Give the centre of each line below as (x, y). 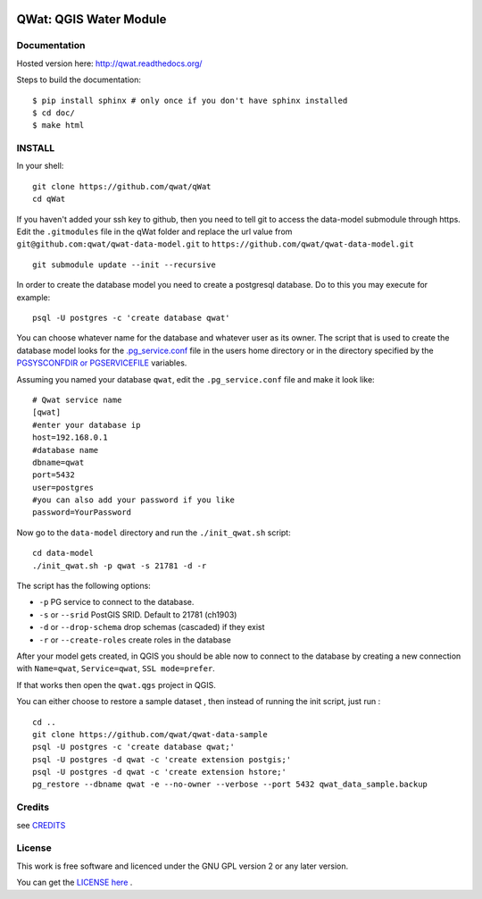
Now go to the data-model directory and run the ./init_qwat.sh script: (154, 533)
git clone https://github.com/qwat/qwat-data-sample (150, 734)
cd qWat (49, 199)
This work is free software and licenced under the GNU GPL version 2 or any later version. (183, 866)
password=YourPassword (82, 513)
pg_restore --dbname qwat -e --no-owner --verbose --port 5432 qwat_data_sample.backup (230, 785)
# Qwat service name (77, 399)
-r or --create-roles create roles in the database (135, 640)
